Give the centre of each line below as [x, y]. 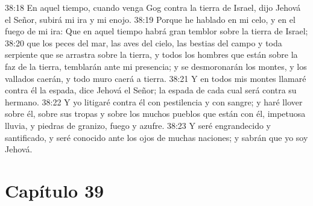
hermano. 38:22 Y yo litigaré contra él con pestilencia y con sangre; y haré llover [154, 101]
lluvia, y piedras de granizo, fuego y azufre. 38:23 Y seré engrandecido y [138, 125]
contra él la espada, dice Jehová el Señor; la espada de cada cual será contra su [151, 90]
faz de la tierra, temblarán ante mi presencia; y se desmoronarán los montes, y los [156, 66]
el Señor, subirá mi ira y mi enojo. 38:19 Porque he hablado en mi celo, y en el [150, 19]
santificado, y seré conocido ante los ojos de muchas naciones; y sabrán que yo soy [156, 137]
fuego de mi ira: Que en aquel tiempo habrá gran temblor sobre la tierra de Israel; [156, 31]
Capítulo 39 [55, 190]
